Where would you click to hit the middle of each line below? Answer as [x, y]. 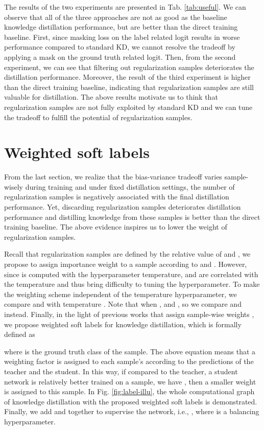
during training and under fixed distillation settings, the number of [130, 186]
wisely [14, 186]
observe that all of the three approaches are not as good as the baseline [116, 17]
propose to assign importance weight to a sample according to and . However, [126, 264]
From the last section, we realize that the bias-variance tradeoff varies [113, 177]
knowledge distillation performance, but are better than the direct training [121, 27]
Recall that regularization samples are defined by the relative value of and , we [127, 254]
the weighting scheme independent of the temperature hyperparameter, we [121, 294]
